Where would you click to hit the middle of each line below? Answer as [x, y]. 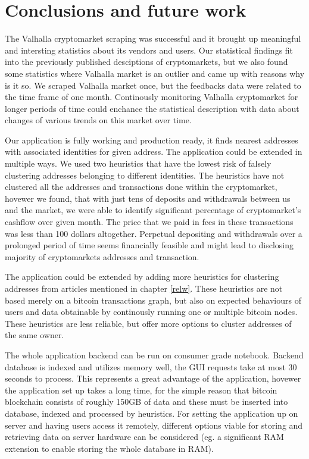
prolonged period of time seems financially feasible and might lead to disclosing [149, 245]
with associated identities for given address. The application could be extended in [154, 152]
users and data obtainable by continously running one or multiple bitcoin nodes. [151, 312]
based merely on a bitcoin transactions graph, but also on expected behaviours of [153, 300]
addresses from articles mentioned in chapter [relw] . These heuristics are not [144, 288]
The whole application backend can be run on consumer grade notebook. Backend [154, 355]
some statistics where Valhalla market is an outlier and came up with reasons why [155, 73]
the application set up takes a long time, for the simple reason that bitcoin [141, 390]
